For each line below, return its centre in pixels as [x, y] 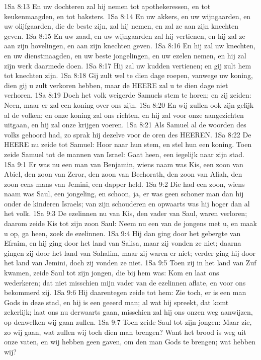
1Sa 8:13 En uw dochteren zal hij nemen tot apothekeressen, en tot [107, 6]
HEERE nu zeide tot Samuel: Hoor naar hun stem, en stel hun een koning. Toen [128, 144]
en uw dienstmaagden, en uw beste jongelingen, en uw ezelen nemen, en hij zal [125, 55]
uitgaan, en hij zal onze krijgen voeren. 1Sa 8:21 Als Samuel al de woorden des [125, 125]
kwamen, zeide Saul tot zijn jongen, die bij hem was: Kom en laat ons [112, 273]
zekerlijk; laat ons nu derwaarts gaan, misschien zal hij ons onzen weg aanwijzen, [128, 312]
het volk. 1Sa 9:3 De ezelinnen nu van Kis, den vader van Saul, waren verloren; [126, 213]
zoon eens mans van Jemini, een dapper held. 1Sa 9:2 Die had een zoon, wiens [124, 184]
